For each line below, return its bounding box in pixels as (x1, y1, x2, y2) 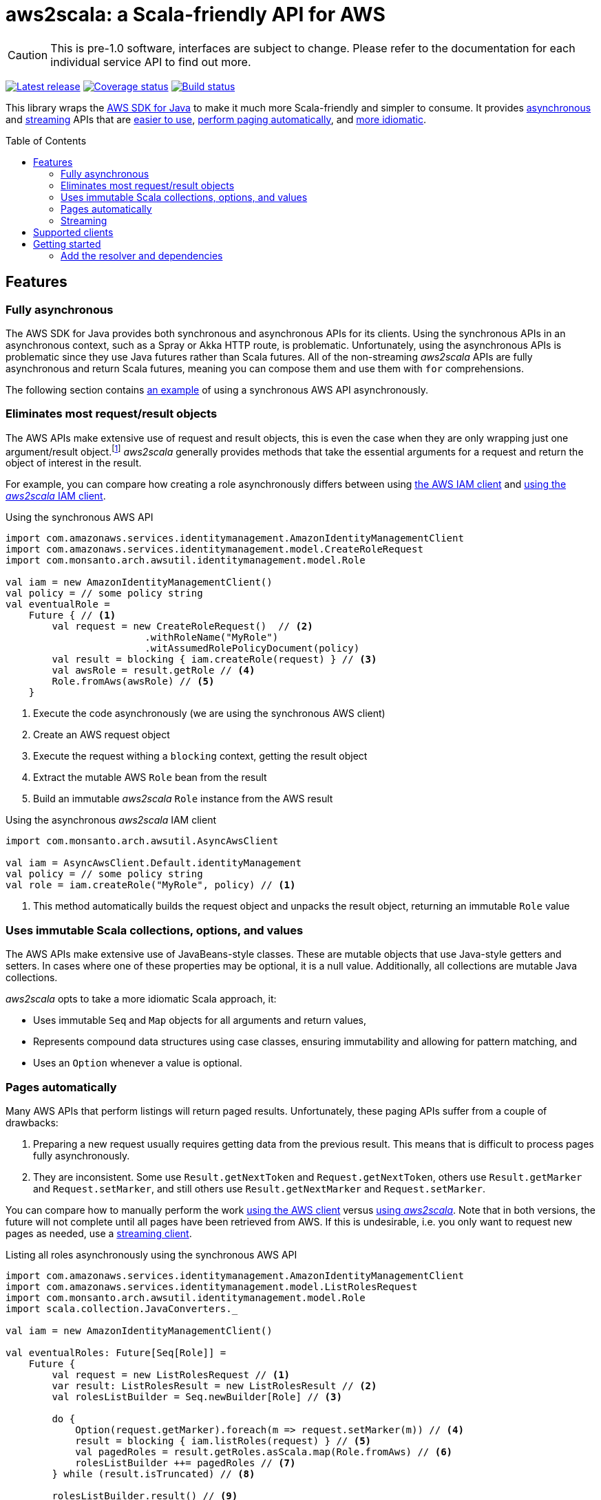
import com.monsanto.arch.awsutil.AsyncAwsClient (6, 835, 279, 847)
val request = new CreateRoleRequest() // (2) (52, 621, 313, 632)
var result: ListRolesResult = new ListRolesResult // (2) (52, 1380, 377, 1391)
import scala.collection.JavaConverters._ (6, 1303, 238, 1314)
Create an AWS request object (33, 729, 170, 741)
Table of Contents (6, 134, 87, 147)
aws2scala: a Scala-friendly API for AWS (6, 3, 386, 26)
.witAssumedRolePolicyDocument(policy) (145, 643, 360, 654)
